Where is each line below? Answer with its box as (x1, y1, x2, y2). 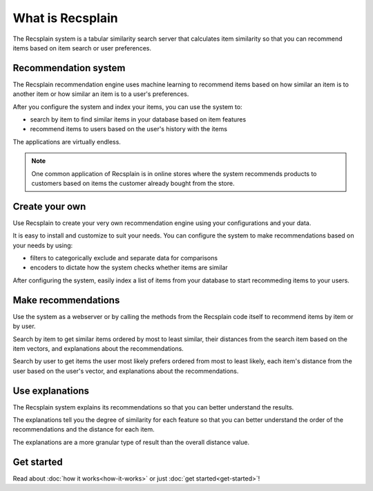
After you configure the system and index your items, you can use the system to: (12, 102, 242, 110)
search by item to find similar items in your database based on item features (30, 115, 247, 124)
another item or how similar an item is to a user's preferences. (12, 90, 189, 98)
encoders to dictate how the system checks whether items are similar (30, 263, 228, 272)
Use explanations (12, 385, 90, 396)
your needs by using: (12, 241, 73, 249)
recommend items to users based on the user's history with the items (30, 125, 228, 133)
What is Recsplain (12, 10, 118, 26)
